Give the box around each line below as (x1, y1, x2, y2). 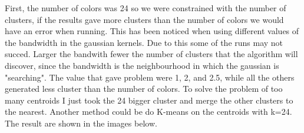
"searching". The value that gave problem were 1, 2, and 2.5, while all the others (5, 71, 295, 83)
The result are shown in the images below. (5, 117, 157, 129)
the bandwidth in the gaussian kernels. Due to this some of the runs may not (5, 36, 283, 48)
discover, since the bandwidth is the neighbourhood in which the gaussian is (5, 59, 279, 71)
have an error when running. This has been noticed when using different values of (5, 25, 299, 37)
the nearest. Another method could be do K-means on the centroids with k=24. (5, 105, 292, 118)
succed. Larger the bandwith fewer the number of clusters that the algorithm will (5, 48, 298, 60)
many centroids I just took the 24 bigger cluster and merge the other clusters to (5, 94, 293, 106)
